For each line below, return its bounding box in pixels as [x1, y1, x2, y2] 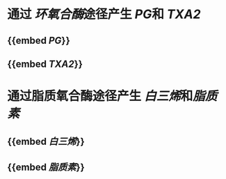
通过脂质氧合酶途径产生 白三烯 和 [7, 88, 193, 104]
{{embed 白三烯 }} [7, 135, 85, 147]
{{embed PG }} [7, 34, 71, 46]
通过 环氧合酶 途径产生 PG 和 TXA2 [7, 6, 202, 22]
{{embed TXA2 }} [7, 58, 83, 70]
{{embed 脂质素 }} [7, 161, 85, 173]
